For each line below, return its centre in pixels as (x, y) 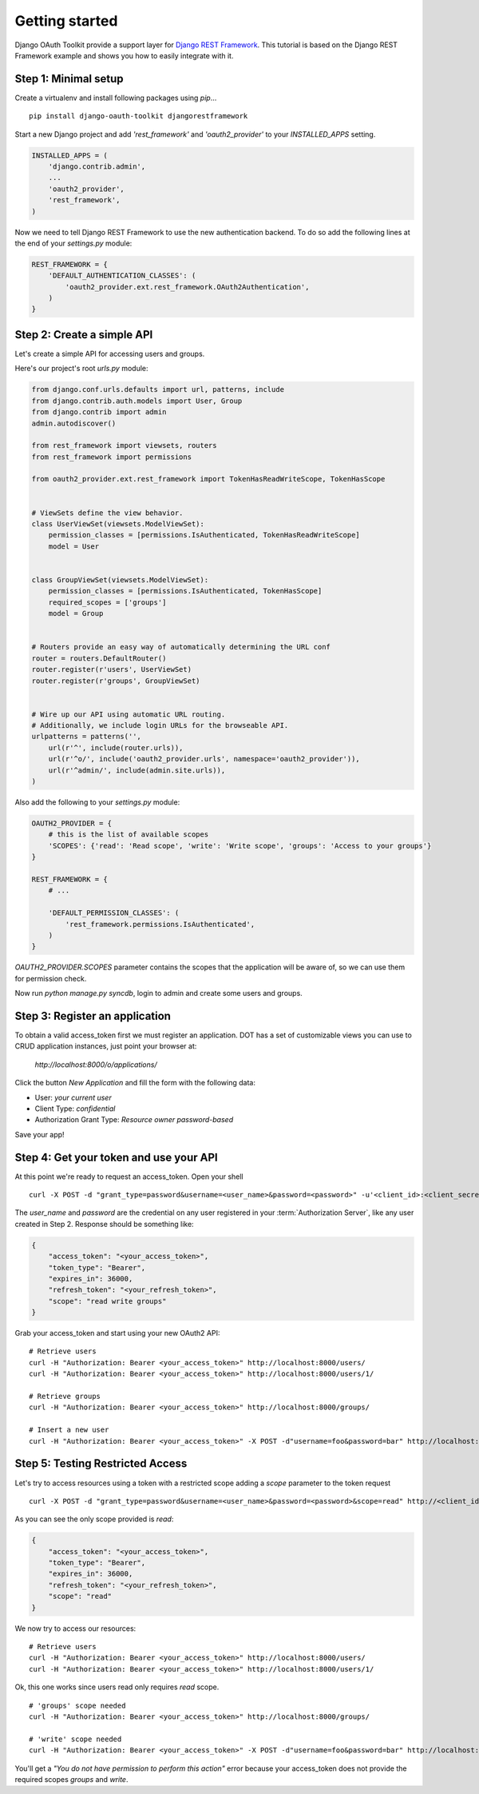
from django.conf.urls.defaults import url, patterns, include (158, 390)
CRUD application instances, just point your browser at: (106, 1046)
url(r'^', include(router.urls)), (116, 747)
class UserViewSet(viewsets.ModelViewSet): (118, 524)
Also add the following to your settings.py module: (97, 802)
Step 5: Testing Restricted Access (101, 1464)
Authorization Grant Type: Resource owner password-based (134, 1120)
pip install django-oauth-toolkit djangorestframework (139, 116)
